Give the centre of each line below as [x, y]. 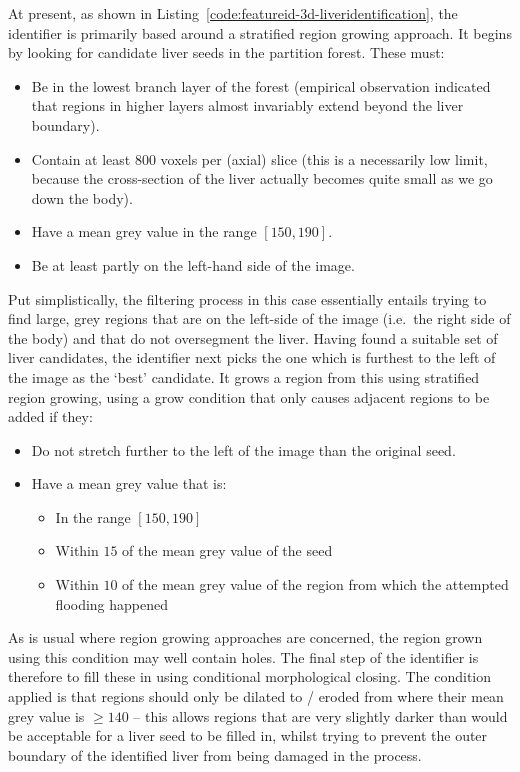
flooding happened [112, 603]
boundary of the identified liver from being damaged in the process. [215, 754]
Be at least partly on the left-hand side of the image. [193, 264]
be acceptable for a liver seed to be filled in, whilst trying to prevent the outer [248, 735]
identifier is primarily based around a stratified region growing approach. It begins [260, 32]
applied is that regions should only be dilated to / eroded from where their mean [256, 696]
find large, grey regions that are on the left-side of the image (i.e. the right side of [259, 318]
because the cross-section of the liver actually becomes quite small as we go [262, 178]
